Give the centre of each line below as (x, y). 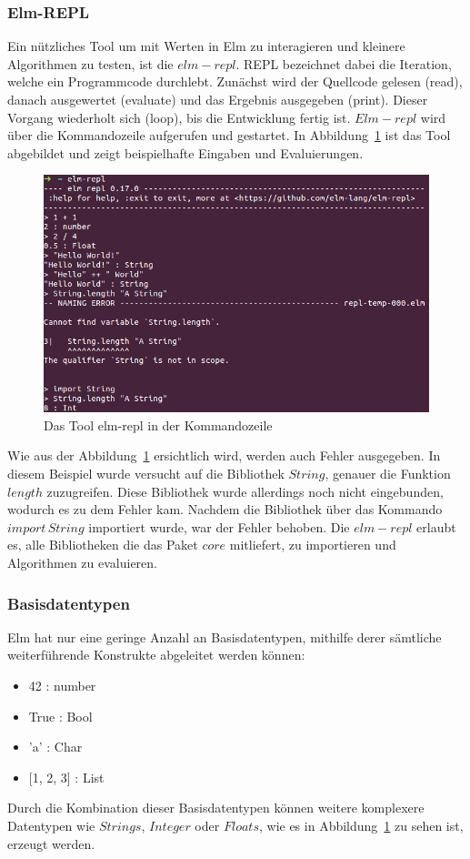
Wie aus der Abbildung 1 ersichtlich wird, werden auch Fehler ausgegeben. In (224, 455)
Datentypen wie (51, 826)
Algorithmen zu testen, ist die (90, 63)
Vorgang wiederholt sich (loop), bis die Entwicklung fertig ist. (179, 117)
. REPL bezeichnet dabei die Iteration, (344, 63)
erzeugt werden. (51, 843)
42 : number (62, 686)
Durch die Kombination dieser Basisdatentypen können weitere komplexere (216, 808)
